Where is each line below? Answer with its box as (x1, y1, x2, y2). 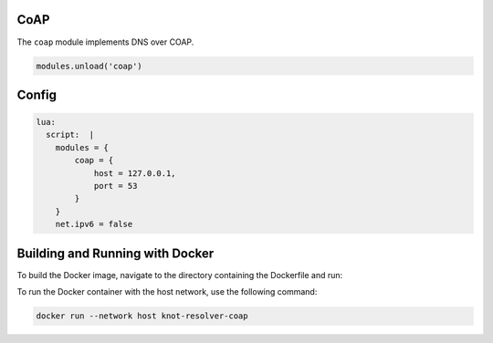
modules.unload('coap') (36, 60, 143, 71)
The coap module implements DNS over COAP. (16, 36, 194, 47)
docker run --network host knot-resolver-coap (36, 311, 248, 321)
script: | (46, 130, 95, 140)
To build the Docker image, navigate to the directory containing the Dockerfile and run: (16, 269, 343, 280)
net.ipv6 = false (55, 219, 133, 230)
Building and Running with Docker (16, 245, 215, 261)
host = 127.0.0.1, (93, 168, 177, 178)
